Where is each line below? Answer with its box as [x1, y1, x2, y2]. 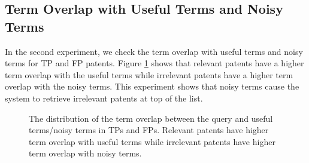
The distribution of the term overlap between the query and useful [29, 112, 273, 124]
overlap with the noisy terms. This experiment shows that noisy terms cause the [5, 80, 299, 93]
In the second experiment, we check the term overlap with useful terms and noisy [5, 45, 303, 57]
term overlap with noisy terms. [29, 147, 142, 159]
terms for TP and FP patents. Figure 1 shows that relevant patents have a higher [5, 57, 304, 69]
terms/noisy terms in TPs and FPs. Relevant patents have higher [29, 124, 269, 136]
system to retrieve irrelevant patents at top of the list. [5, 91, 203, 104]
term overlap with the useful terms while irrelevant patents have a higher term [5, 68, 293, 81]
